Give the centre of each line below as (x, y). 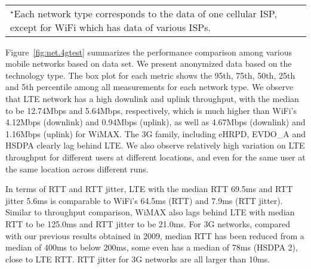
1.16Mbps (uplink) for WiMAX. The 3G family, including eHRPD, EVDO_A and (155, 133)
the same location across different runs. (77, 168)
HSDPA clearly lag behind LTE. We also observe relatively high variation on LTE (155, 145)
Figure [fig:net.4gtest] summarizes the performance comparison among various (149, 52)
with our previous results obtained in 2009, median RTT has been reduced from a (155, 235)
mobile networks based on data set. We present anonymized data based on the (149, 64)
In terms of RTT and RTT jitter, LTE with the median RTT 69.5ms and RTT (149, 189)
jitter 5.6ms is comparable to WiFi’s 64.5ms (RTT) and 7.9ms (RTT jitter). (144, 200)
